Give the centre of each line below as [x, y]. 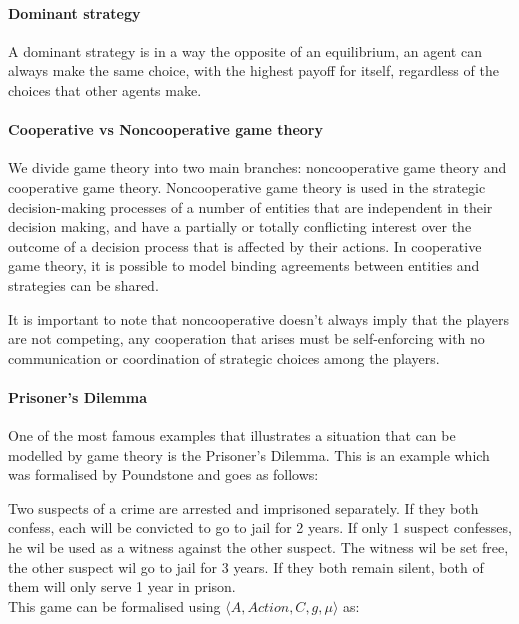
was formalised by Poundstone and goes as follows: [163, 474]
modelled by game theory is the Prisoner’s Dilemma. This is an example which [249, 454]
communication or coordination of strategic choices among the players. [224, 357]
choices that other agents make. [105, 89]
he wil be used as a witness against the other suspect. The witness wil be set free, [258, 547]
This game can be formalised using [114, 605]
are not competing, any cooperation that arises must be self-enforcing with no [246, 338]
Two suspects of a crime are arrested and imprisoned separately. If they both [243, 507]
